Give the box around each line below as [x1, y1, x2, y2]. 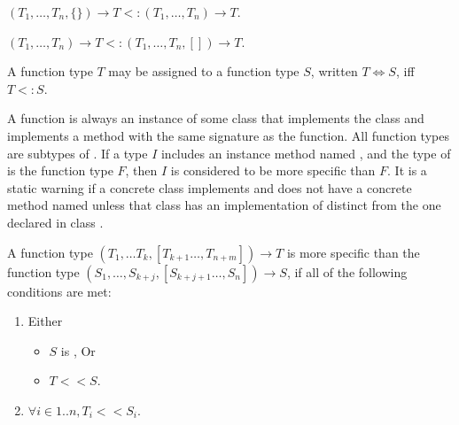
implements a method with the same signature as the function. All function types [7, 126, 449, 144]
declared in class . [7, 212, 104, 231]
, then [125, 161, 158, 180]
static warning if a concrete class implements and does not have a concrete [7, 178, 412, 197]
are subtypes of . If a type [7, 143, 148, 162]
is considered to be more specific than [170, 161, 376, 180]
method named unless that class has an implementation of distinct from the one [7, 196, 441, 214]
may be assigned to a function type [108, 62, 300, 81]
